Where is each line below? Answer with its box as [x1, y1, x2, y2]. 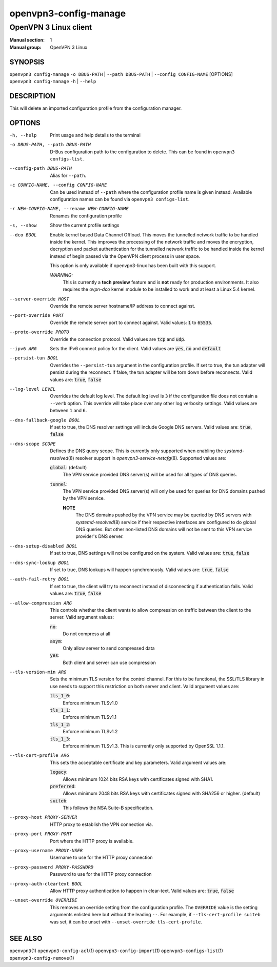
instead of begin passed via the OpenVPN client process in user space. [50, 253, 201, 259]
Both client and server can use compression [63, 659, 156, 666]
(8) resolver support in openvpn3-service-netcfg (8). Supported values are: [68, 455, 227, 461]
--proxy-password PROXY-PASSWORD [9, 864, 94, 870]
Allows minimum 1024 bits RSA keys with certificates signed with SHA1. [63, 776, 214, 782]
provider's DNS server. [75, 533, 124, 539]
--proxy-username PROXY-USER [9, 848, 83, 854]
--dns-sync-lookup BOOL [9, 559, 69, 566]
